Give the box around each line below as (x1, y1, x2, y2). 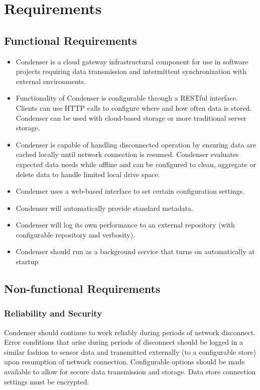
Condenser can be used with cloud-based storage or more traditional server (16, 112, 246, 123)
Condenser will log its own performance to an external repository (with (16, 219, 235, 230)
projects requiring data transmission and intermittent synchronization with (16, 66, 246, 76)
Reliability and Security (4, 307, 102, 320)
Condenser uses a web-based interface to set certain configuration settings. (16, 186, 245, 196)
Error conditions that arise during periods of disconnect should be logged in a (4, 337, 243, 347)
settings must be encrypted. (4, 376, 89, 386)
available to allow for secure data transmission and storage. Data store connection (4, 366, 256, 377)
